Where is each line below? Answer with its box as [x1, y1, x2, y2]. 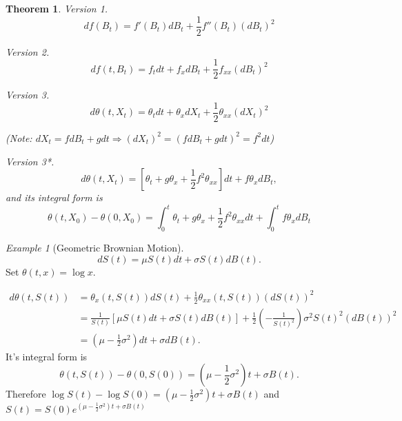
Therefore [6, 387, 46, 401]
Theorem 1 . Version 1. [6, 1, 108, 15]
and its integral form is [6, 190, 103, 205]
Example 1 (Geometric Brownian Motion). [6, 240, 184, 255]
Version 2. [6, 44, 50, 59]
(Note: [6, 130, 32, 145]
